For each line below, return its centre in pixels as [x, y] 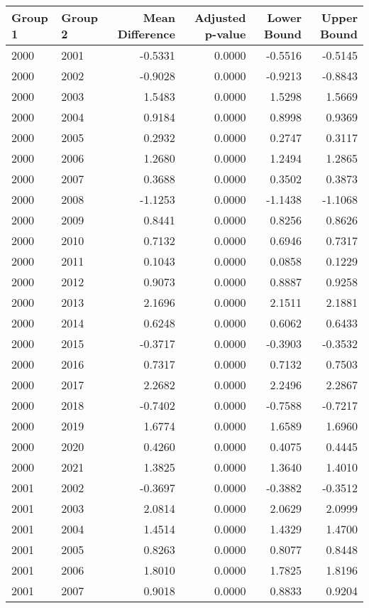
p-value [225, 34]
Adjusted [220, 17]
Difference [146, 34]
